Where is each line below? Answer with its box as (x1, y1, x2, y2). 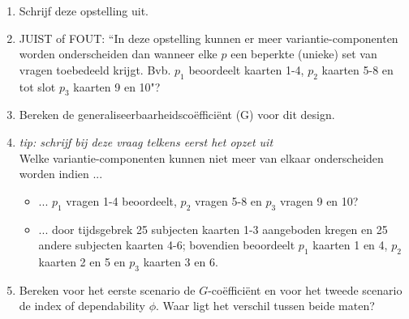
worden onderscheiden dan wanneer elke (19, 45, 217, 62)
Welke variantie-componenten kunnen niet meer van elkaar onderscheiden (19, 149, 384, 166)
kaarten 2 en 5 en (38, 253, 126, 270)
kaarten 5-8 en (321, 61, 394, 78)
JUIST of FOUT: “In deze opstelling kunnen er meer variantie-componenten (19, 29, 398, 46)
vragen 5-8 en (194, 192, 262, 209)
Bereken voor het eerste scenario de (19, 281, 196, 298)
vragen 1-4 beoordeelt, (66, 192, 177, 209)
